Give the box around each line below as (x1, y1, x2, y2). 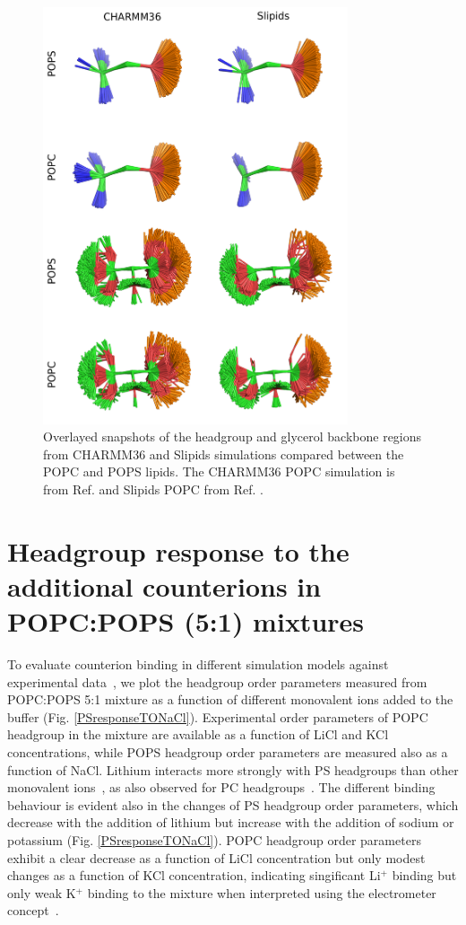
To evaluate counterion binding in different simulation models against (7, 655, 389, 674)
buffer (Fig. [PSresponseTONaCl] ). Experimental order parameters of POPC (7, 707, 428, 726)
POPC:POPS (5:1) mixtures (7, 603, 365, 640)
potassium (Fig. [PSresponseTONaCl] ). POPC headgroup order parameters (7, 830, 421, 849)
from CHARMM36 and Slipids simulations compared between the (43, 444, 404, 463)
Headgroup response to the (7, 532, 349, 569)
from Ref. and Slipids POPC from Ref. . (43, 479, 263, 498)
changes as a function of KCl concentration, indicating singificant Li (7, 866, 381, 885)
